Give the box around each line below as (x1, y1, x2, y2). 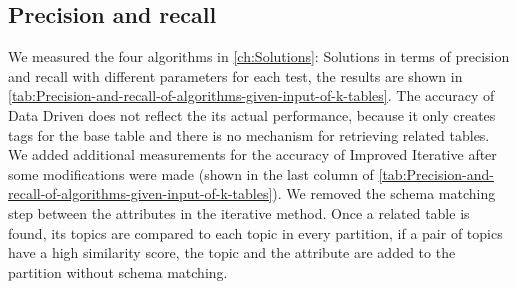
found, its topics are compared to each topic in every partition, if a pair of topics (8, 222, 503, 243)
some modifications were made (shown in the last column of (8, 163, 374, 184)
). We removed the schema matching (272, 183, 496, 204)
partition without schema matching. (8, 261, 228, 282)
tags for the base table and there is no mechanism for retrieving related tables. (8, 124, 490, 145)
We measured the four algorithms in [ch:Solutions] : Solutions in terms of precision (8, 46, 510, 67)
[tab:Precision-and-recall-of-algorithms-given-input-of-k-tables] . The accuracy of (8, 85, 495, 106)
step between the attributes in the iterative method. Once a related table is (8, 202, 470, 223)
